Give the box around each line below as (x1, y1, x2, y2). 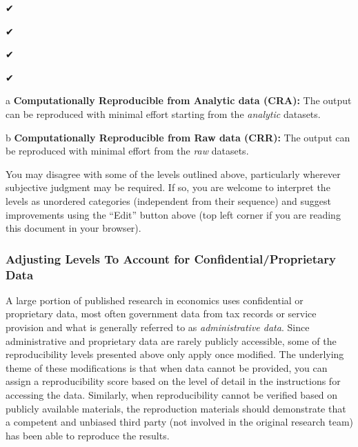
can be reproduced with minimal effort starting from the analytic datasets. (6, 106, 321, 121)
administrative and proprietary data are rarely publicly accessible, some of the (6, 333, 337, 348)
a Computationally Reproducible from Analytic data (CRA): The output (6, 93, 352, 108)
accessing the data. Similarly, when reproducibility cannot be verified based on (6, 388, 338, 402)
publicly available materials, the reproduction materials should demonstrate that (6, 401, 346, 415)
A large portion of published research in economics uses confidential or (6, 292, 304, 307)
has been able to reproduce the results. (6, 428, 170, 442)
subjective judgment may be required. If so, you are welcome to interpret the (6, 180, 330, 195)
